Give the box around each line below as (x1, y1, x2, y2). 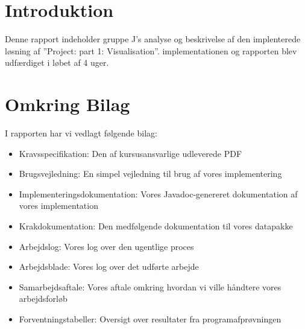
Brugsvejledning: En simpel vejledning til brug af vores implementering (19, 167, 282, 180)
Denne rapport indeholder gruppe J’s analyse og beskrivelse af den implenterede (5, 33, 301, 45)
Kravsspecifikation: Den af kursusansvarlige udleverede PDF (19, 147, 242, 159)
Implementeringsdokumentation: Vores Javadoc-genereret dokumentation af (19, 187, 298, 200)
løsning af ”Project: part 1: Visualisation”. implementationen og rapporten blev (5, 44, 297, 57)
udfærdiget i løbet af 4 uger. (5, 56, 109, 69)
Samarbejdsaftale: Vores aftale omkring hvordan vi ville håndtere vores (19, 280, 281, 293)
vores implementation (19, 199, 98, 212)
